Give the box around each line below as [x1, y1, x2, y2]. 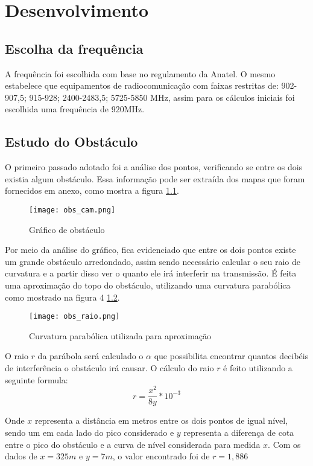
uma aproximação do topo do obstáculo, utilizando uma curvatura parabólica [5, 278, 291, 291]
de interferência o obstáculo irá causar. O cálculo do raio [5, 362, 214, 374]
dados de [5, 450, 37, 462]
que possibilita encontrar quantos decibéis [154, 349, 309, 362]
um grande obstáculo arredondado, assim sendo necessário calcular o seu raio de [5, 255, 300, 267]
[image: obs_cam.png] [29, 205, 116, 214]
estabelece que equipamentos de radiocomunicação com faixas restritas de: [5, 79, 279, 92]
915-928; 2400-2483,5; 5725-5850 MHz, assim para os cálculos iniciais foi [29, 91, 295, 103]
